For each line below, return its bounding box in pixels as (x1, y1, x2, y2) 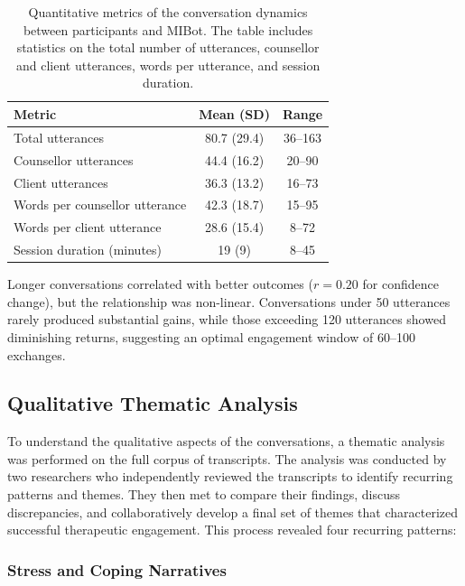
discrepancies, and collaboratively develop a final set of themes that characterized (7, 502, 458, 521)
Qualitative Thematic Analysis (7, 389, 298, 417)
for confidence (362, 274, 439, 293)
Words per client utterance (14, 218, 162, 237)
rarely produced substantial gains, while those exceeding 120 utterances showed (7, 310, 446, 329)
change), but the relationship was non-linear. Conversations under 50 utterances (7, 292, 451, 311)
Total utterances (14, 127, 105, 146)
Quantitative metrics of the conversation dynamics (28, 3, 308, 21)
